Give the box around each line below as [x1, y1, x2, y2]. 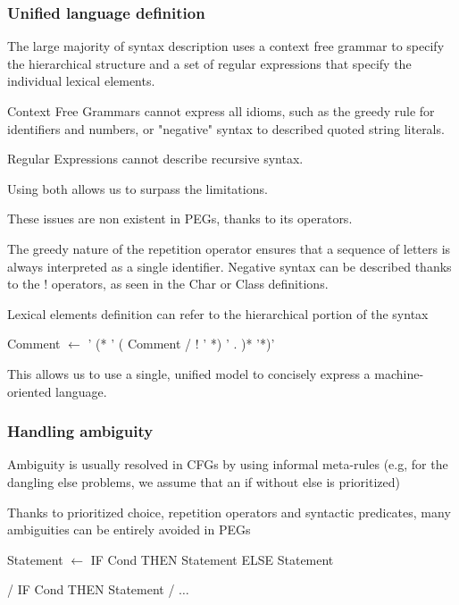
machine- [374, 364, 424, 382]
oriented [7, 382, 52, 400]
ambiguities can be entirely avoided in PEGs [7, 520, 251, 539]
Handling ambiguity [7, 420, 154, 442]
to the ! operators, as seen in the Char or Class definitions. [7, 274, 329, 293]
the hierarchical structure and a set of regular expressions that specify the [7, 54, 412, 72]
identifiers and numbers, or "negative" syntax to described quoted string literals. [7, 119, 445, 138]
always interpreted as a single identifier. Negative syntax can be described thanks [7, 256, 452, 275]
